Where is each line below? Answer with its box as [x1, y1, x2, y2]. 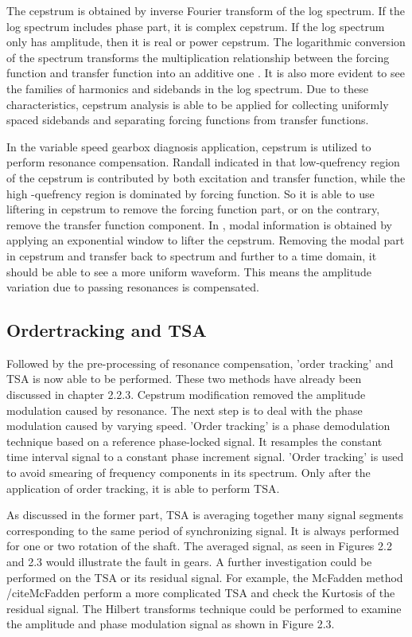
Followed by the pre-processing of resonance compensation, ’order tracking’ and [6, 354, 394, 371]
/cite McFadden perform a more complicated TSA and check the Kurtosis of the [6, 584, 395, 601]
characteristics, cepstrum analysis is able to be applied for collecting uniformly [6, 96, 389, 112]
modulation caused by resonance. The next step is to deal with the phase [6, 401, 363, 418]
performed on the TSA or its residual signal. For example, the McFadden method [6, 569, 403, 585]
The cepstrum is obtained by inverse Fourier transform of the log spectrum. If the [6, 2, 405, 18]
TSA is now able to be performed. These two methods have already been [6, 370, 362, 387]
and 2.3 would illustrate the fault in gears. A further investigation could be [6, 553, 372, 570]
